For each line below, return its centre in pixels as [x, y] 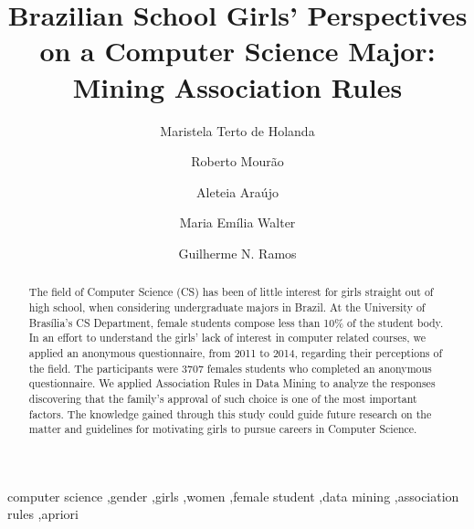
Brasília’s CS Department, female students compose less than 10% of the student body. [236, 322]
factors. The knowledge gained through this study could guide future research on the [230, 413]
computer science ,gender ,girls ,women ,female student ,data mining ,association [233, 496]
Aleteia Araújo [237, 191]
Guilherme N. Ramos [237, 253]
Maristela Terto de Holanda [237, 130]
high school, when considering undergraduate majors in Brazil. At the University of [227, 307]
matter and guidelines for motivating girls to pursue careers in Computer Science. [223, 429]
